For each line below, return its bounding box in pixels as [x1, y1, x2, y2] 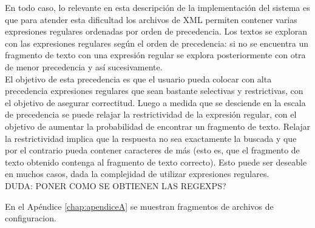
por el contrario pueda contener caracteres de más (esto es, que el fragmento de [5, 144, 300, 156]
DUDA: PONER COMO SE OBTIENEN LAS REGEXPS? [5, 179, 226, 192]
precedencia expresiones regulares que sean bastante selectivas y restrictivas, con [5, 84, 303, 97]
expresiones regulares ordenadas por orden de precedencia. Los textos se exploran [5, 25, 308, 38]
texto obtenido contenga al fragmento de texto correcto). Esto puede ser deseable [5, 155, 307, 168]
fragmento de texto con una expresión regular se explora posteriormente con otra [5, 49, 306, 61]
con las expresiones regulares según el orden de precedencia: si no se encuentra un [5, 36, 309, 49]
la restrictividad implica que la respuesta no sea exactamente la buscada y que [5, 132, 297, 144]
